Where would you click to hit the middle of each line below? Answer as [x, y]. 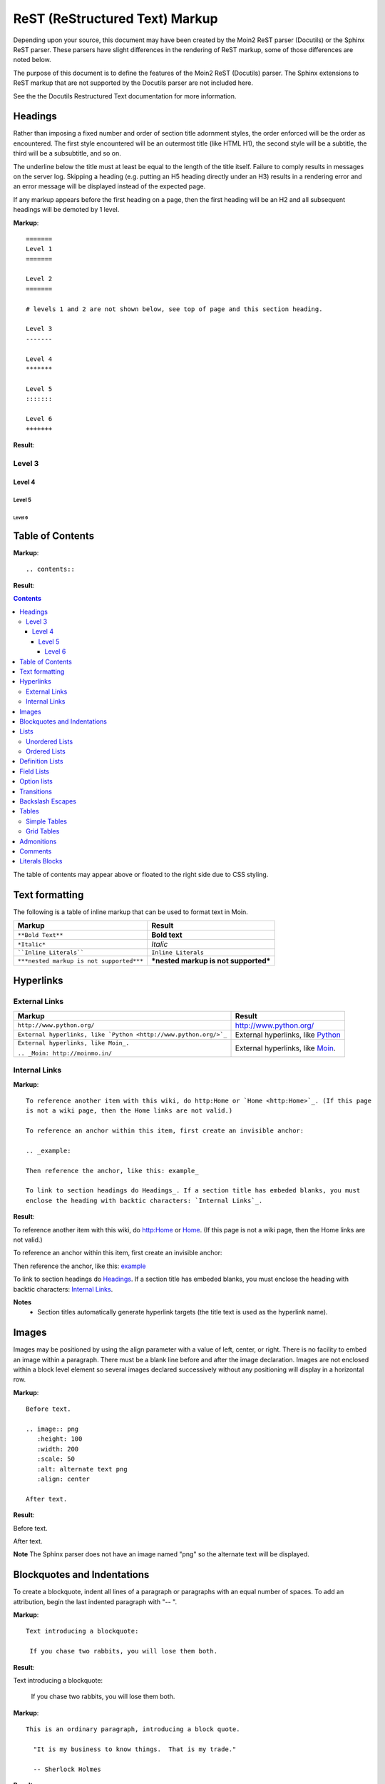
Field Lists [35, 771]
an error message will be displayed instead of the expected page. [109, 186]
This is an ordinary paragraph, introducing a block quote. [133, 1729]
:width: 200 [58, 1449]
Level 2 [39, 279]
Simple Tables [47, 821]
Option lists [36, 781]
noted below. [32, 60]
